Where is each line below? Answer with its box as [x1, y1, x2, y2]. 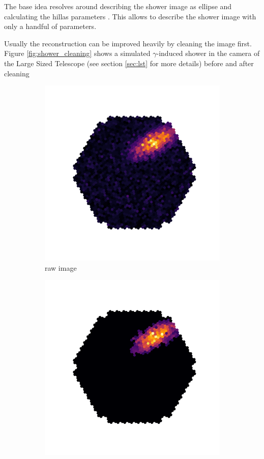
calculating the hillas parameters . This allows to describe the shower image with [4, 11, 256, 21]
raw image [45, 262, 77, 273]
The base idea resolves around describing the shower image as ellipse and [4, 1, 232, 11]
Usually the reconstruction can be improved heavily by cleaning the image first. [4, 38, 252, 48]
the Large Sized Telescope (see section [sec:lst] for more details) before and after [4, 58, 254, 68]
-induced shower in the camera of [156, 48, 260, 59]
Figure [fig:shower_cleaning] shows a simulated [4, 48, 151, 59]
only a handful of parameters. [4, 21, 97, 32]
